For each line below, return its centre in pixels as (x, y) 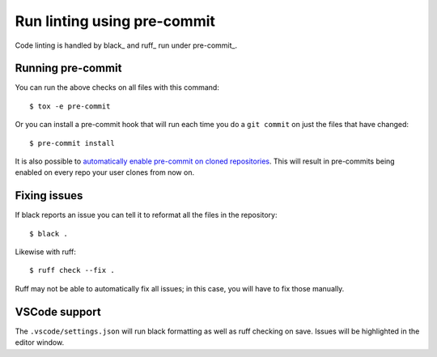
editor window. (40, 342)
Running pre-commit (68, 68)
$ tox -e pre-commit (70, 106)
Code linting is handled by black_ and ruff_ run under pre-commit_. (126, 45)
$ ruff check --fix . (72, 270)
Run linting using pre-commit (115, 21)
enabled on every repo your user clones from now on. (104, 172)
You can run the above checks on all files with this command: (117, 87)
